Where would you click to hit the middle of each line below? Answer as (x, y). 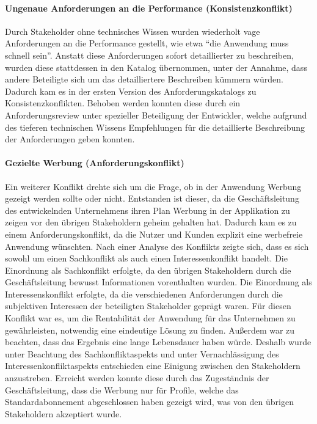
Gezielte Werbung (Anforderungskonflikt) (95, 163)
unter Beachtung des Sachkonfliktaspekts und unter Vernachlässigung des (142, 353)
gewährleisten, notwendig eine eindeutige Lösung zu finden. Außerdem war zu (150, 330)
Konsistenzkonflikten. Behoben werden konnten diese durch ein (123, 103)
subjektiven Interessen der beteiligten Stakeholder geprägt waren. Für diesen (148, 306)
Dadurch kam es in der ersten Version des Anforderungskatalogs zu (131, 91)
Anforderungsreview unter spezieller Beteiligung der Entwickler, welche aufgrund (156, 115)
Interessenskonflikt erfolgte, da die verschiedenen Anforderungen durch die (144, 294)
